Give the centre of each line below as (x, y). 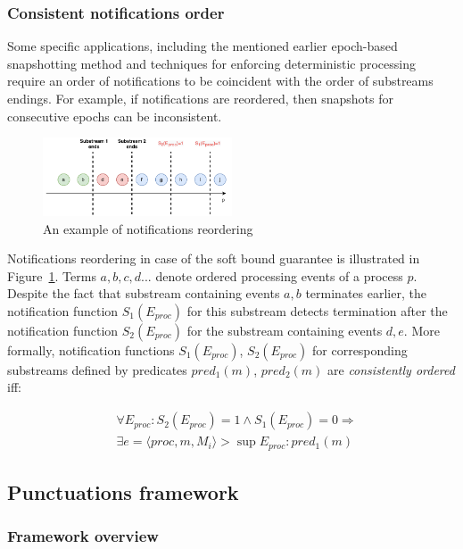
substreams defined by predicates (97, 369)
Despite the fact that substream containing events (144, 293)
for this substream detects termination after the (317, 310)
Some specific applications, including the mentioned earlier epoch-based (203, 46)
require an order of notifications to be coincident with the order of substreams (220, 81)
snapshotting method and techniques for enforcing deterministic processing (211, 63)
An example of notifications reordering (148, 228)
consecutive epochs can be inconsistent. (115, 116)
